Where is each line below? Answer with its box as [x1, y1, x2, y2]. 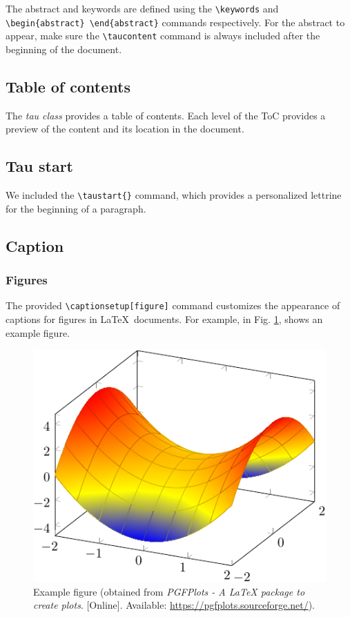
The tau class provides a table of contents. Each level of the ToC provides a [6, 108, 326, 122]
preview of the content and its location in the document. [6, 121, 244, 136]
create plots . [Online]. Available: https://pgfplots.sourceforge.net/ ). [33, 598, 315, 612]
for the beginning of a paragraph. [6, 201, 146, 215]
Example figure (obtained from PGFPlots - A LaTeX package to [33, 584, 305, 598]
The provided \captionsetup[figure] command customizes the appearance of [6, 298, 340, 313]
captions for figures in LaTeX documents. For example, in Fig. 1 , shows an [6, 312, 323, 326]
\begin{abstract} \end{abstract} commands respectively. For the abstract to [6, 14, 345, 29]
